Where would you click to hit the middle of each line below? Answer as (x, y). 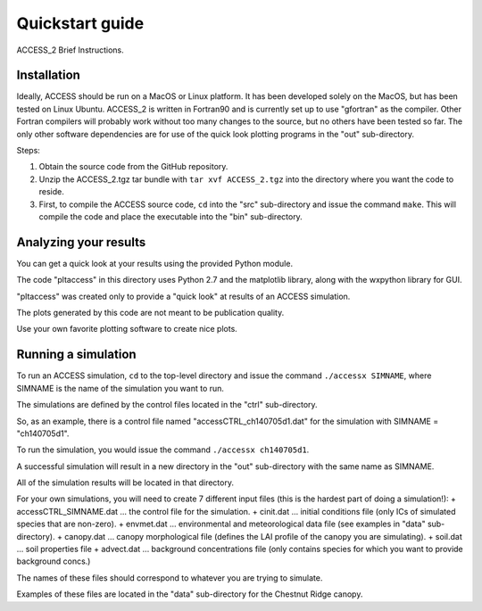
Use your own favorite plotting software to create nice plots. (127, 329)
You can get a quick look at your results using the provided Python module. (155, 263)
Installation (48, 75)
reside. (51, 192)
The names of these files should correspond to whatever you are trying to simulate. (170, 578)
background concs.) (54, 561)
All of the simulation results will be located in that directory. (125, 483)
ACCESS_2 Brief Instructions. (70, 50)
